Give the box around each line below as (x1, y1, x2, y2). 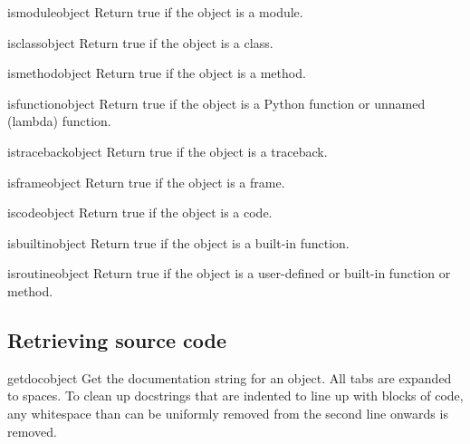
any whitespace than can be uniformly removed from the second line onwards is (7, 403, 448, 422)
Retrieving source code (7, 325, 227, 353)
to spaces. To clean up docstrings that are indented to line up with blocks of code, (7, 386, 464, 405)
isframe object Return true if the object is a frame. (7, 172, 285, 191)
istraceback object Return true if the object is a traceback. (7, 141, 328, 160)
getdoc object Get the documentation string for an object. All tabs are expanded (7, 368, 452, 387)
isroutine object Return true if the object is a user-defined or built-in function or (7, 264, 451, 283)
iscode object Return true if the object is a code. (7, 203, 273, 222)
